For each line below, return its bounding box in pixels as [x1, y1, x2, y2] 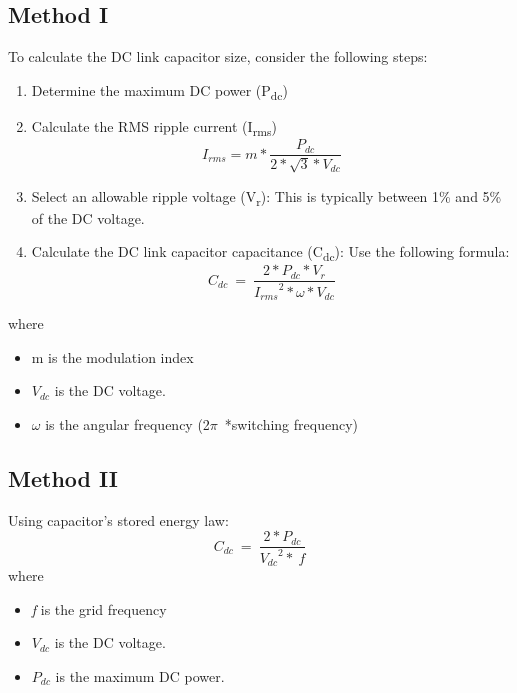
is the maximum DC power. [55, 666, 225, 687]
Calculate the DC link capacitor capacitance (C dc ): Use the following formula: [31, 241, 510, 265]
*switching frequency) [224, 413, 358, 434]
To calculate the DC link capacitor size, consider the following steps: [8, 46, 428, 67]
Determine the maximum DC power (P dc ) [31, 79, 288, 103]
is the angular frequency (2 [45, 413, 210, 434]
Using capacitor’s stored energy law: [8, 509, 229, 530]
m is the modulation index [31, 346, 194, 367]
